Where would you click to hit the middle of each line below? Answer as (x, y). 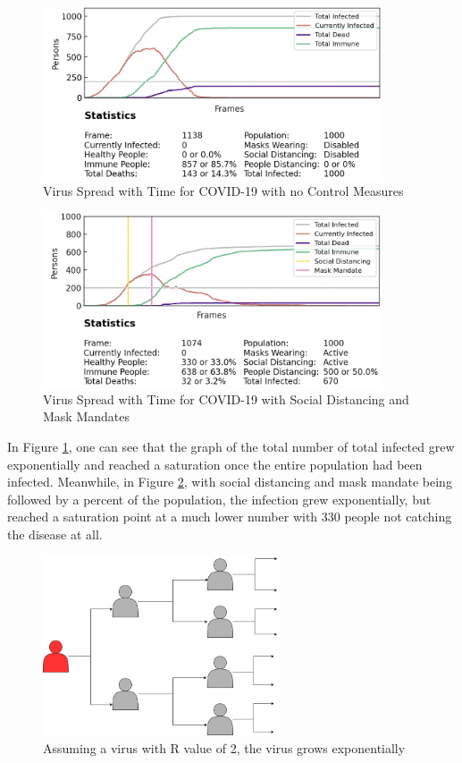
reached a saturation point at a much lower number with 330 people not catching (230, 517)
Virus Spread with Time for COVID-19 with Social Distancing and (226, 398)
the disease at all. (55, 534)
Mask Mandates (86, 416)
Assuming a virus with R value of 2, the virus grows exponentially (224, 747)
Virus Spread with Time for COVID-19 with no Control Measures (223, 191)
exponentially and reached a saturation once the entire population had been (215, 464)
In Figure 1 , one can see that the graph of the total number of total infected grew (231, 447)
